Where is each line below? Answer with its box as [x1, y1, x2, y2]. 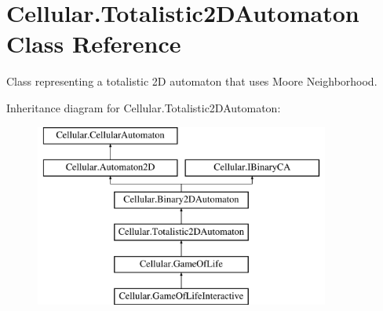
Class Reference [6, 27, 181, 60]
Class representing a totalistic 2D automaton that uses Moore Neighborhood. [6, 73, 378, 90]
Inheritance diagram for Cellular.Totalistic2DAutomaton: [6, 99, 281, 115]
